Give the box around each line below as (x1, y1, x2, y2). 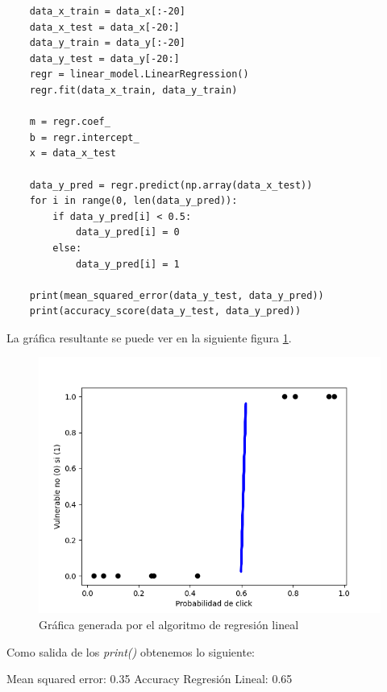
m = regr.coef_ (29, 116, 110, 128)
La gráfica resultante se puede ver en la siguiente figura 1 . (6, 329, 292, 346)
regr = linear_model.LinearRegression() (29, 68, 249, 81)
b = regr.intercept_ (29, 131, 139, 143)
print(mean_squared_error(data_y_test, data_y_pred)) (29, 289, 324, 301)
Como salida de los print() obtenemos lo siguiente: (6, 643, 255, 660)
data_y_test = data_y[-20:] (29, 52, 180, 64)
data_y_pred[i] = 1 (75, 258, 180, 270)
